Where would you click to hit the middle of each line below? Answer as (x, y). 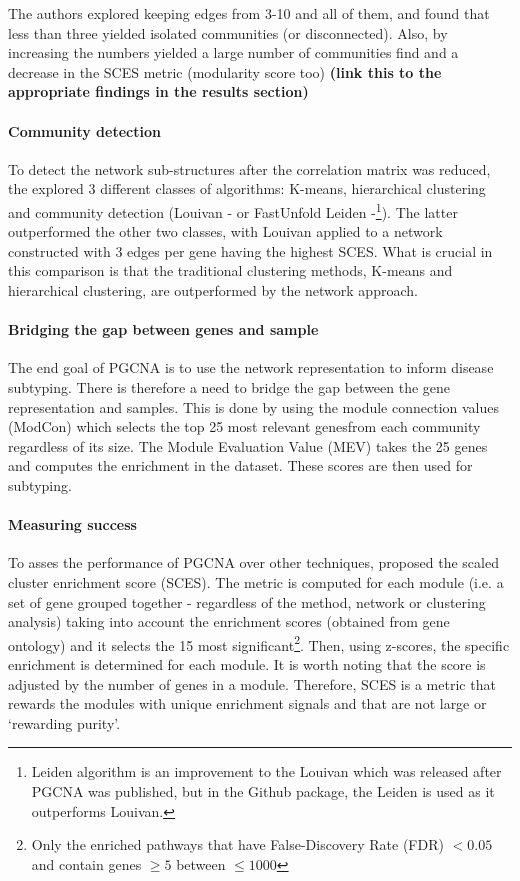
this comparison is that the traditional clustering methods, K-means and (230, 270)
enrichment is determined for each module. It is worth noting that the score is (247, 663)
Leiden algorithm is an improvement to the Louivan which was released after (266, 771)
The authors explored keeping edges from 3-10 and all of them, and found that (249, 13)
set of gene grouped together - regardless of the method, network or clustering (247, 601)
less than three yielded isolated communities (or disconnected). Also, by (228, 32)
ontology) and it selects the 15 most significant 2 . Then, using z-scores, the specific (259, 643)
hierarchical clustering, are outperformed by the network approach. (213, 289)
